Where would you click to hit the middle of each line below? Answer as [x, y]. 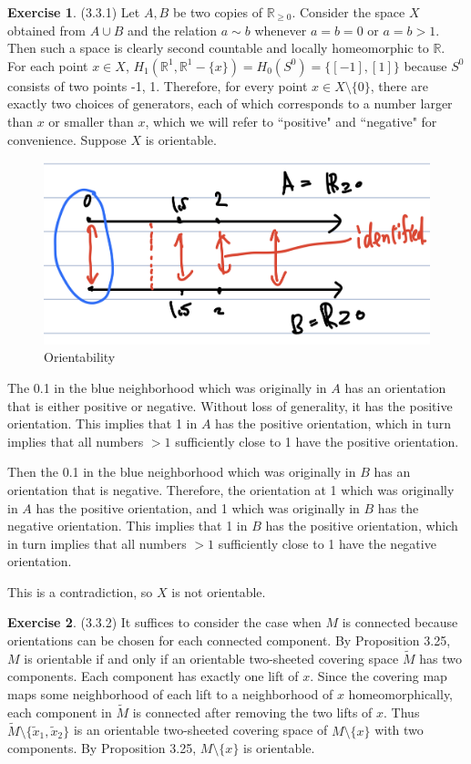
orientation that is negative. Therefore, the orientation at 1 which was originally [231, 489]
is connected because [400, 622]
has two [440, 658]
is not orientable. [219, 591]
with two [399, 730]
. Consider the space [348, 12]
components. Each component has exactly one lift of [153, 676]
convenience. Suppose [67, 139]
